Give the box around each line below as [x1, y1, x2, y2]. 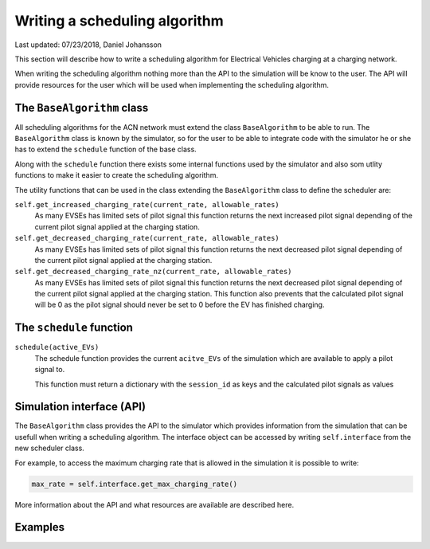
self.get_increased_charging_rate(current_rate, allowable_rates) [14, 200, 280, 209]
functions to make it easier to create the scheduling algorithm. [14, 171, 219, 180]
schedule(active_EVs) [14, 343, 100, 352]
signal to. [34, 365, 65, 374]
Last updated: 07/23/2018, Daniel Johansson [14, 40, 162, 49]
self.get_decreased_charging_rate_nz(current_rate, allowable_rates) [14, 267, 292, 276]
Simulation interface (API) [14, 400, 147, 414]
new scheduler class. [14, 443, 85, 453]
